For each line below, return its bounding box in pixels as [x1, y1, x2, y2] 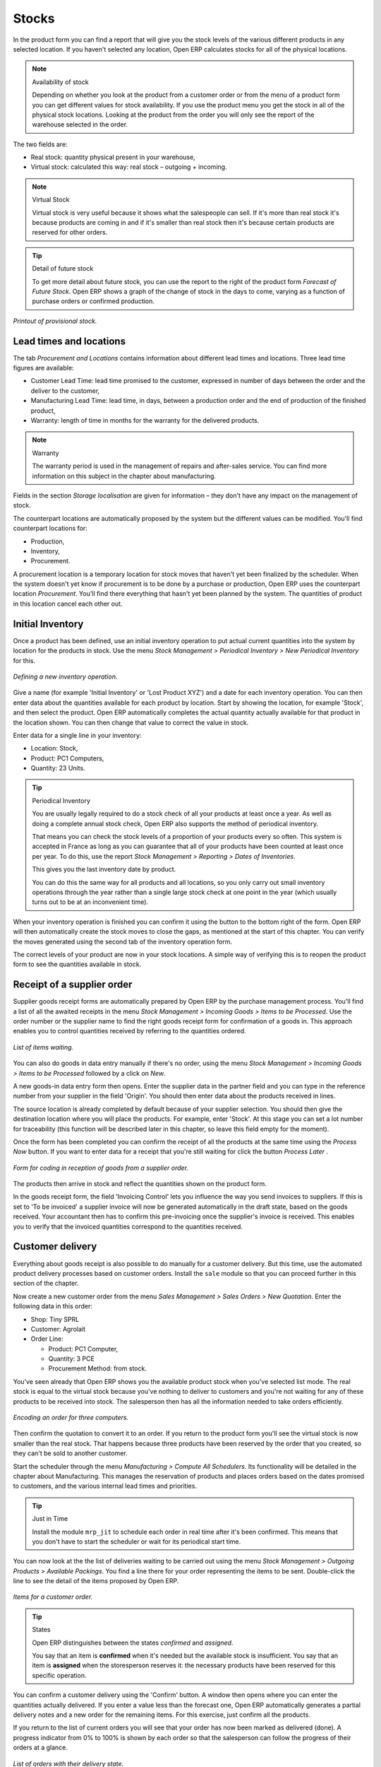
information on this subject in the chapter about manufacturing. [32, 471, 217, 480]
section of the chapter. [13, 1279, 79, 1288]
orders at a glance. [13, 1743, 68, 1752]
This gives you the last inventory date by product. [32, 865, 176, 874]
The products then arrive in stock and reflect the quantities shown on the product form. [13, 1180, 267, 1188]
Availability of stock [32, 78, 89, 86]
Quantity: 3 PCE [48, 1354, 95, 1363]
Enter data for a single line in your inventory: [13, 731, 142, 739]
